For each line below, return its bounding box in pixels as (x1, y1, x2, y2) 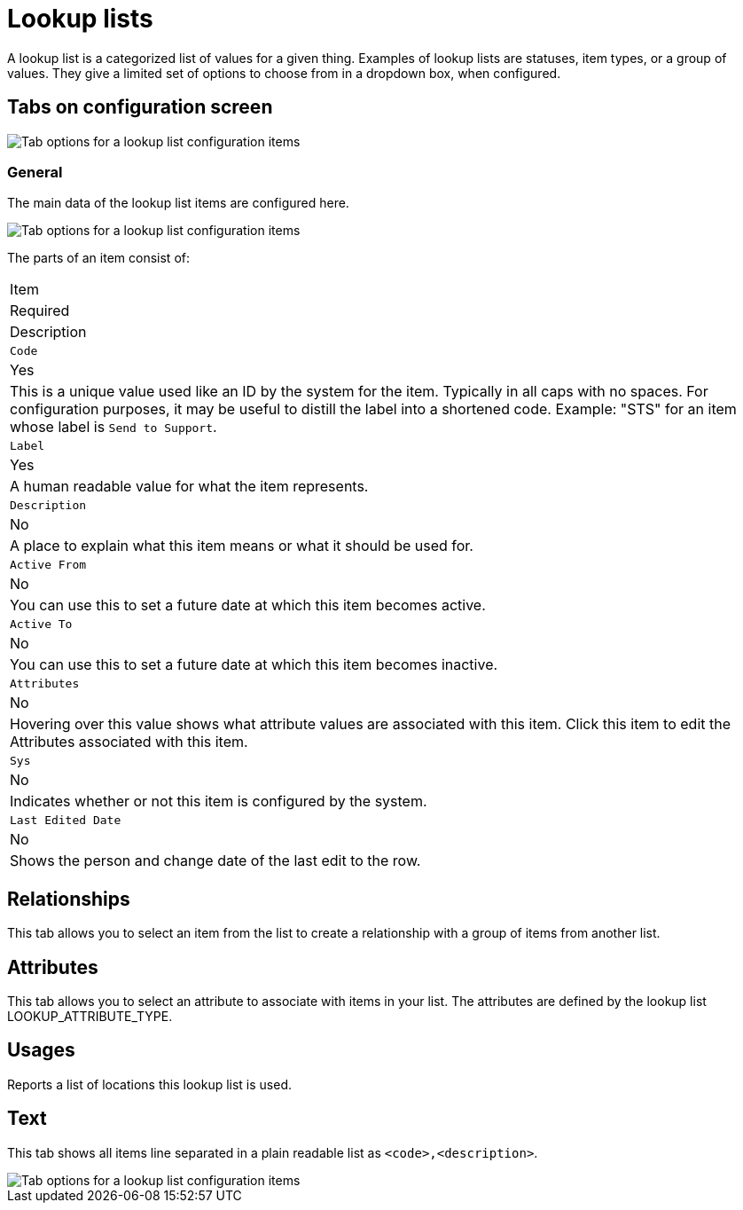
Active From (10, 558, 87, 572)
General (7, 162, 63, 181)
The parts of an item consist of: (7, 250, 190, 266)
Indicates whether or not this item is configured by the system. (10, 792, 427, 811)
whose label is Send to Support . (10, 418, 217, 436)
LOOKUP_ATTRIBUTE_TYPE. (7, 1009, 173, 1025)
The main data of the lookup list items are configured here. (7, 195, 349, 211)
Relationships (7, 887, 130, 910)
